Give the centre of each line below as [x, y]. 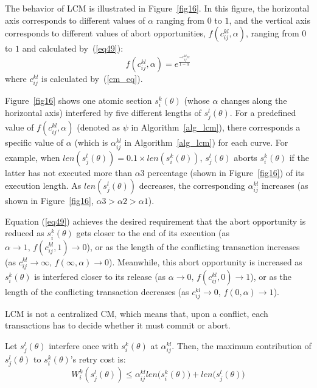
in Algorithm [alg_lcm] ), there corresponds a [216, 127]
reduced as [25, 233]
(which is [91, 142]
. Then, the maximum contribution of [242, 346]
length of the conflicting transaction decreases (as [97, 291]
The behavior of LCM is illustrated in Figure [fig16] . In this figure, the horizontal [157, 8]
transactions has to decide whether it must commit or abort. [118, 325]
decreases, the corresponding [192, 185]
